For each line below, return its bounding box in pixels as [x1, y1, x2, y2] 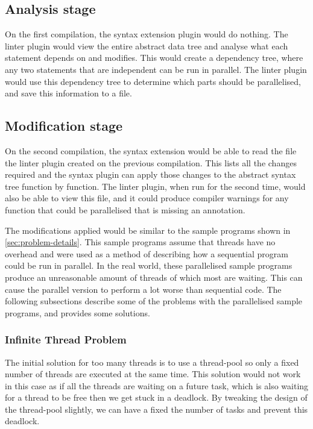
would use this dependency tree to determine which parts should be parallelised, [5, 75, 301, 87]
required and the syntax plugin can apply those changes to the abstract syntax [5, 168, 296, 181]
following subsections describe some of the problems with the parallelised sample [5, 295, 303, 307]
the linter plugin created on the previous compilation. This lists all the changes [5, 156, 297, 169]
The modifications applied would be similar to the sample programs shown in [5, 224, 291, 236]
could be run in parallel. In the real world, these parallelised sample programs [5, 259, 292, 272]
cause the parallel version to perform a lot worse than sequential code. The [5, 283, 282, 295]
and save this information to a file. [5, 87, 132, 99]
